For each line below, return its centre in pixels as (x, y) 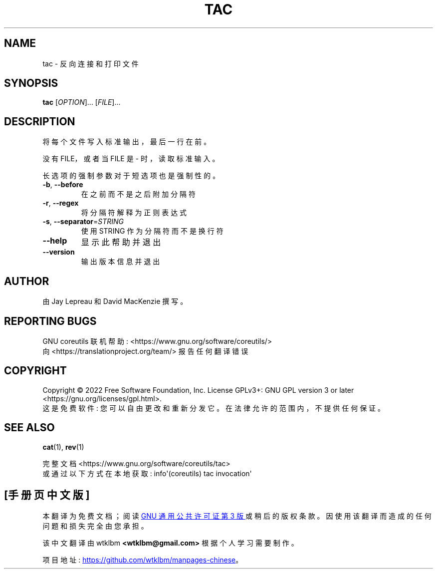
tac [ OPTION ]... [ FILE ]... (82, 102)
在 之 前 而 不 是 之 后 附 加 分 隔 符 (138, 194)
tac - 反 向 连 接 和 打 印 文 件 (91, 63)
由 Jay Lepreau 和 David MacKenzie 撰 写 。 (115, 301)
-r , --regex (61, 203)
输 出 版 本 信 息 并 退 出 (120, 262)
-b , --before (63, 185)
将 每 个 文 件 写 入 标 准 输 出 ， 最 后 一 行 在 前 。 (127, 142)
